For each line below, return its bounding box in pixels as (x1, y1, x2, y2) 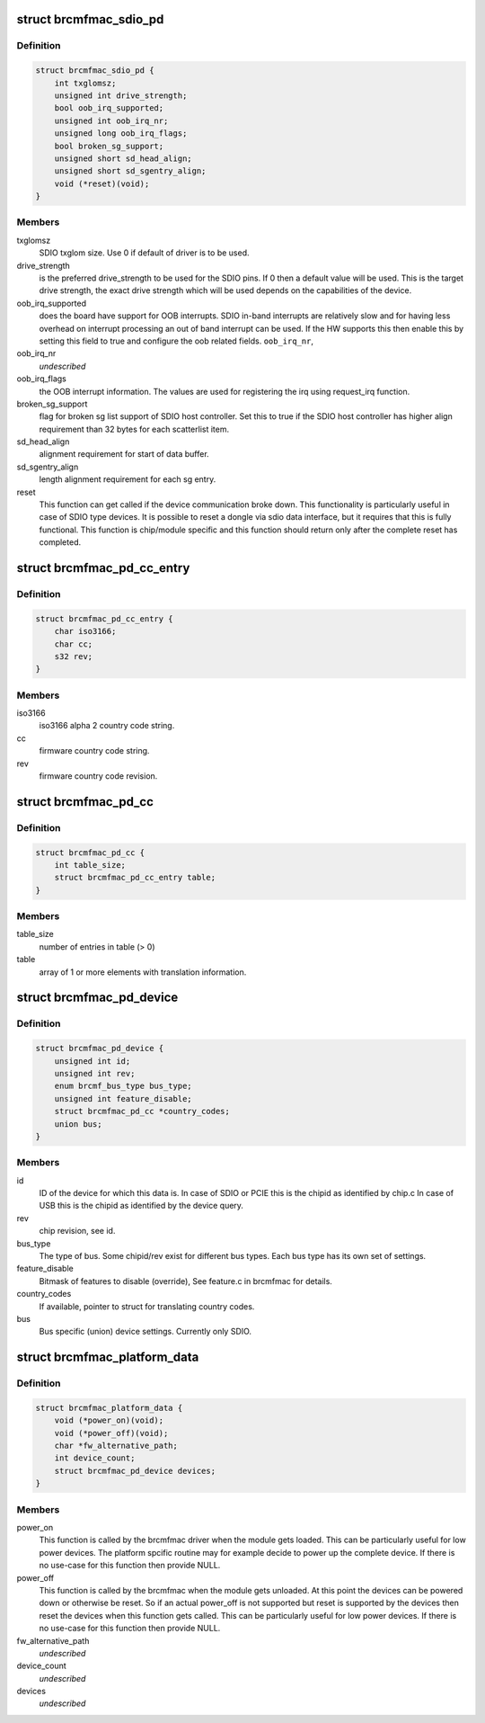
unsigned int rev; (54, 1068, 136, 1078)
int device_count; (54, 1453, 136, 1463)
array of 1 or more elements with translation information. (39, 967, 247, 978)
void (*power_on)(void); (54, 1415, 164, 1425)
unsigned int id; (54, 1056, 131, 1066)
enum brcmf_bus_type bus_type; (54, 1081, 192, 1092)
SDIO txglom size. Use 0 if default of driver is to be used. (39, 247, 250, 258)
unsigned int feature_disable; (54, 1094, 192, 1103)
